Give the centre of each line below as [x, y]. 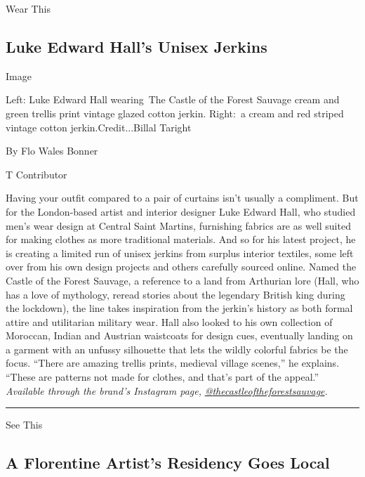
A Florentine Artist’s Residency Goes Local [168, 463]
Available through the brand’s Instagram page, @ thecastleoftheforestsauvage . [167, 390]
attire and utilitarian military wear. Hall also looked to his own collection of [169, 321]
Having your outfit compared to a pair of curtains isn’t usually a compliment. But [182, 198]
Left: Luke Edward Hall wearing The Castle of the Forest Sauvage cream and [173, 99]
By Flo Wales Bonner [52, 151]
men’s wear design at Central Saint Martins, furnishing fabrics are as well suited [178, 225]
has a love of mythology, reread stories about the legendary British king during [175, 294]
